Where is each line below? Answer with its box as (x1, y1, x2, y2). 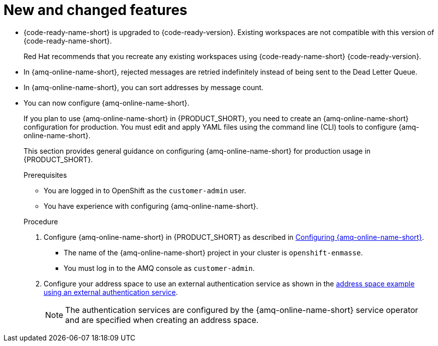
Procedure (24, 217, 58, 226)
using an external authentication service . (44, 287, 178, 296)
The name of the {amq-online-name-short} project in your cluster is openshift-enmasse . (64, 248, 363, 257)
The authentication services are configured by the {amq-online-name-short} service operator (65, 304, 418, 315)
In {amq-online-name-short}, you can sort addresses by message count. (24, 83, 264, 92)
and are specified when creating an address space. (65, 314, 259, 325)
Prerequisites (24, 170, 67, 179)
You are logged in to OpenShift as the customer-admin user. (44, 186, 246, 195)
